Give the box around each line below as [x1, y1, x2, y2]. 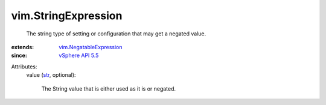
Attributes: [11, 63, 37, 70]
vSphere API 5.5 [59, 52, 99, 59]
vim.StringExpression [11, 9, 123, 22]
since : [11, 52, 27, 59]
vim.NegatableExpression [59, 43, 123, 50]
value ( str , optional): [26, 71, 76, 79]
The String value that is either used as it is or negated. [41, 85, 176, 92]
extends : [11, 43, 34, 50]
